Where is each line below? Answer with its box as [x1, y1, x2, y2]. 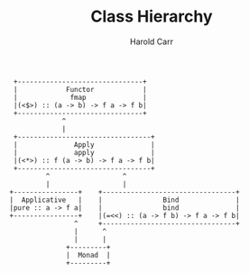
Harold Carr [129, 36, 174, 47]
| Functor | [13, 85, 147, 94]
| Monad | [66, 250, 111, 259]
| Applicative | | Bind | [9, 196, 241, 205]
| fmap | [13, 93, 147, 102]
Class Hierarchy [89, 6, 213, 27]
